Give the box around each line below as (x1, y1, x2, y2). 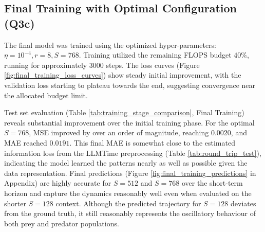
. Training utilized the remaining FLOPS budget (79, 49, 232, 60)
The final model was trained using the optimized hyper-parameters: (4, 39, 216, 50)
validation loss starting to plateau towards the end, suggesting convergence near (4, 79, 256, 90)
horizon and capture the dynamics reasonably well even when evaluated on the (4, 187, 252, 198)
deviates (231, 198, 256, 208)
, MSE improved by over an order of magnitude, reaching (29, 127, 209, 138)
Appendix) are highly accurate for (4, 177, 111, 188)
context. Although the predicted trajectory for (55, 198, 201, 208)
